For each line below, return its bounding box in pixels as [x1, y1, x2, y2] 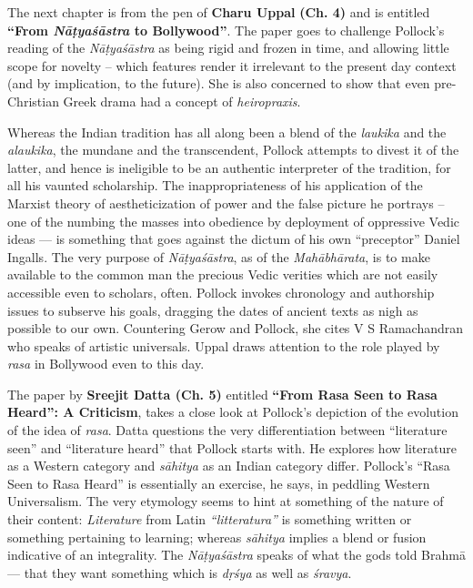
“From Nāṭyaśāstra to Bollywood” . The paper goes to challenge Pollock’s [7, 20, 445, 39]
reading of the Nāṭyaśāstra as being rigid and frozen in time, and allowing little [7, 38, 449, 57]
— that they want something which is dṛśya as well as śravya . [7, 563, 352, 582]
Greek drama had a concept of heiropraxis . [63, 91, 301, 110]
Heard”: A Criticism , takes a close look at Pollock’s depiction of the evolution [7, 402, 458, 421]
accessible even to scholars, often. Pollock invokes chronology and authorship [7, 282, 435, 301]
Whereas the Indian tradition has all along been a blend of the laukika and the [7, 122, 447, 141]
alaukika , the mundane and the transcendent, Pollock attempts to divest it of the [7, 140, 459, 159]
